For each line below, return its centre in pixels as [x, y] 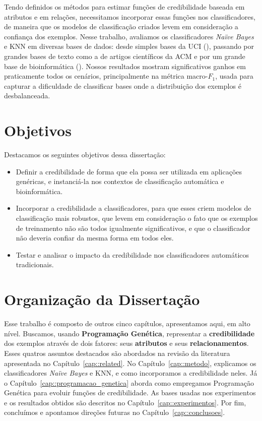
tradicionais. [35, 264]
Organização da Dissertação [102, 299]
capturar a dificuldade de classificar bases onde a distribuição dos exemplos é [123, 85]
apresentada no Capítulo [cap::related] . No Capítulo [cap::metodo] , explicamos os [130, 363]
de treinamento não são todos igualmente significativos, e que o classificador [133, 228]
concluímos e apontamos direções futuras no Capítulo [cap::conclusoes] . [115, 412]
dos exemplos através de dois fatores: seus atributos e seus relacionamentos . [126, 343]
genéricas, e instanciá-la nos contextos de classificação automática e [120, 181]
